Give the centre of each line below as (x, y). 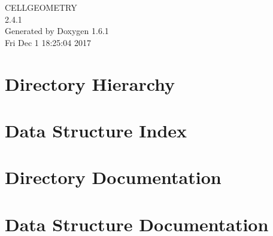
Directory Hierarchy (90, 83)
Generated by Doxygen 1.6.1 (57, 31)
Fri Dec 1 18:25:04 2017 (48, 42)
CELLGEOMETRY (41, 7)
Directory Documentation (113, 177)
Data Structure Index (96, 130)
